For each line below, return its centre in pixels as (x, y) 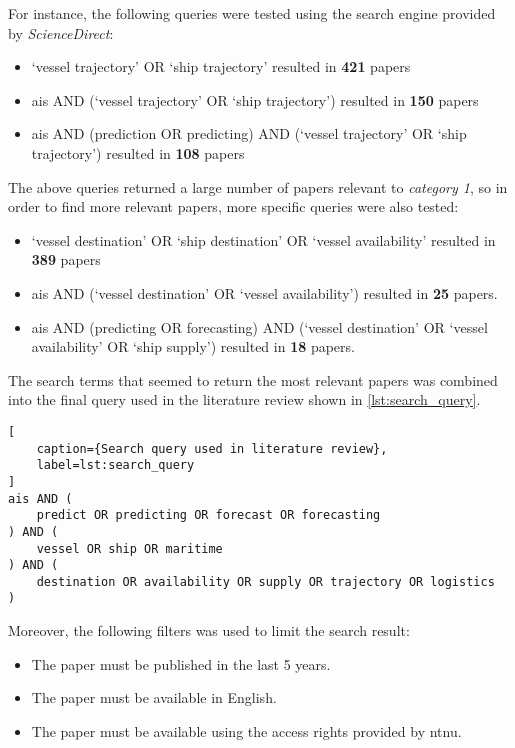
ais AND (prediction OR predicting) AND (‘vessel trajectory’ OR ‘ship (249, 133)
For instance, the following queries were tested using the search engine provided (252, 13)
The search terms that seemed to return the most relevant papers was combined (253, 379)
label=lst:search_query (115, 465)
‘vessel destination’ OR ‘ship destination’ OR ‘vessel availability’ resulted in (263, 239)
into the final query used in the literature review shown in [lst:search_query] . (244, 399)
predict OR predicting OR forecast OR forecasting (208, 515)
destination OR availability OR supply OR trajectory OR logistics (265, 581)
